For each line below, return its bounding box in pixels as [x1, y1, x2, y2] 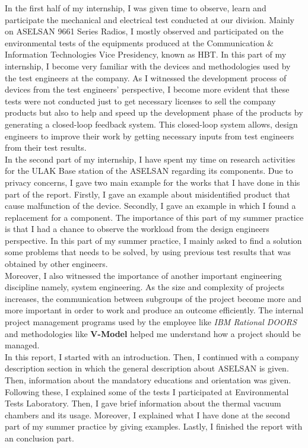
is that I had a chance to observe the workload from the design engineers [5, 223, 269, 235]
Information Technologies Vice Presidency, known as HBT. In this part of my [5, 48, 287, 61]
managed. [5, 339, 40, 351]
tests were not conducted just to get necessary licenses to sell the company [5, 94, 276, 107]
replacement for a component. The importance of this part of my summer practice [5, 211, 304, 223]
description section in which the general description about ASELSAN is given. [5, 362, 289, 374]
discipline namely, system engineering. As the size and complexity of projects [5, 281, 285, 293]
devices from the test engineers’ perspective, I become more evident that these [5, 83, 290, 96]
